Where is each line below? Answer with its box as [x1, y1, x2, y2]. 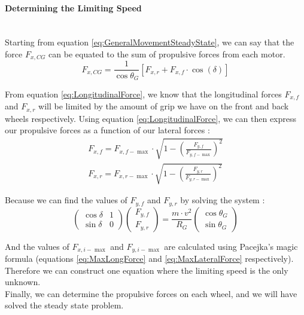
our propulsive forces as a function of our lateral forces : [5, 124, 210, 136]
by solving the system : [180, 194, 265, 206]
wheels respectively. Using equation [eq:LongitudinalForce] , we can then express [5, 112, 297, 124]
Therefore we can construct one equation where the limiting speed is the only [5, 264, 288, 276]
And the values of [5, 240, 69, 252]
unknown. [5, 276, 41, 288]
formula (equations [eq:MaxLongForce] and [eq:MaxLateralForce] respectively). [5, 252, 294, 265]
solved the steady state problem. [5, 299, 124, 311]
